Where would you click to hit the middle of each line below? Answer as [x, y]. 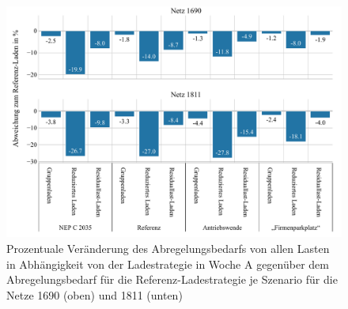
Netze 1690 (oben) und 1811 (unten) [95, 294]
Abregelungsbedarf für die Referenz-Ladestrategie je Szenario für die [172, 279]
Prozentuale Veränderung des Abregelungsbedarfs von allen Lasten [168, 248]
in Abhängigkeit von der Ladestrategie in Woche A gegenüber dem [168, 264]
